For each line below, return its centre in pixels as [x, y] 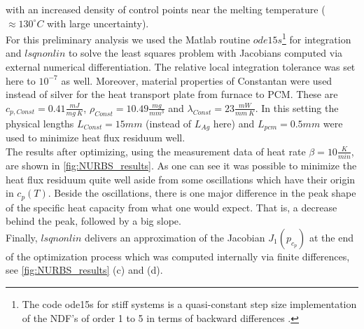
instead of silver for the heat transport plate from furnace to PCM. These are [172, 94]
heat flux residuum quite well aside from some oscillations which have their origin [181, 179]
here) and [234, 123]
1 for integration [316, 38]
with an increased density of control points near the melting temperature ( [166, 9]
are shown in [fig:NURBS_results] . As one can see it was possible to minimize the [181, 165]
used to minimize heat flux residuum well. [96, 138]
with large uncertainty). [98, 23]
